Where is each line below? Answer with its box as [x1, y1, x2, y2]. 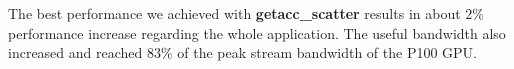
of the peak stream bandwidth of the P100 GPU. [177, 42, 478, 63]
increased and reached [8, 42, 143, 63]
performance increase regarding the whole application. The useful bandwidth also [8, 22, 506, 43]
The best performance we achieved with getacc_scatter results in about [8, 3, 461, 23]
